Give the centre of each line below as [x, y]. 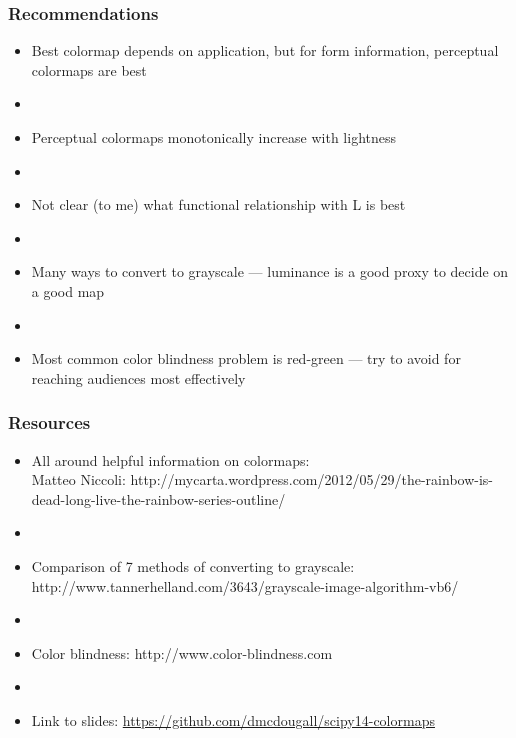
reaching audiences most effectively [138, 377]
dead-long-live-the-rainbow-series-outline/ [158, 498]
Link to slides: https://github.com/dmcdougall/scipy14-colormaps [233, 719]
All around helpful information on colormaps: [170, 459]
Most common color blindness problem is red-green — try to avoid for [246, 358]
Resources [49, 422]
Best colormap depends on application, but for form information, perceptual [265, 50]
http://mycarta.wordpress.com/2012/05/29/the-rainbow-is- [312, 479]
